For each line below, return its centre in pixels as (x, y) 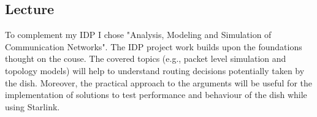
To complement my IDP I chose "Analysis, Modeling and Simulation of (138, 35)
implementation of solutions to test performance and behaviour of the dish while (156, 95)
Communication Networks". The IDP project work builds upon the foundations (154, 46)
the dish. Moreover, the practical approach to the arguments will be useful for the (158, 82)
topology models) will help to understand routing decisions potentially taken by (155, 70)
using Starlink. (32, 106)
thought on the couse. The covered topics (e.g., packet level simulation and (146, 58)
